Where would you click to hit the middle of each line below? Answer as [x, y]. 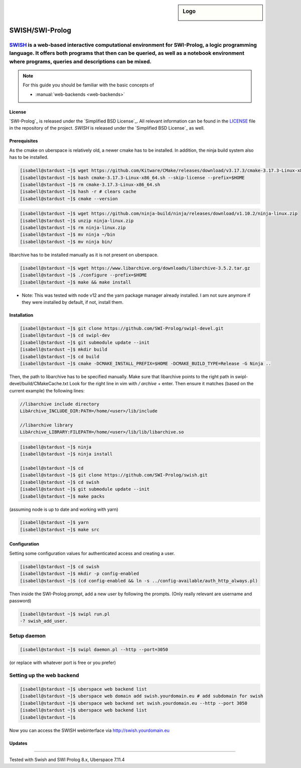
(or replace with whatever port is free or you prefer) [63, 663]
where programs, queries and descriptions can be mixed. [80, 61]
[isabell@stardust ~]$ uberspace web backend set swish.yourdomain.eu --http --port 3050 [134, 703]
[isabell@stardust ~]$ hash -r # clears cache [78, 192]
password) [20, 601]
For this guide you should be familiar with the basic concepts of [88, 85]
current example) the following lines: [47, 391]
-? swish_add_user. [44, 621]
